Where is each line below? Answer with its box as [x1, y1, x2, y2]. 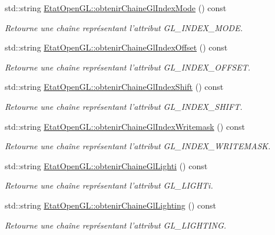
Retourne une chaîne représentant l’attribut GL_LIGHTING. [5, 219, 227, 231]
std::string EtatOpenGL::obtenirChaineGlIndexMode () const [5, 2, 227, 14]
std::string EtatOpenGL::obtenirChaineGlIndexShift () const [5, 80, 224, 93]
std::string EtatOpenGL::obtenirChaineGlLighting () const [5, 199, 216, 211]
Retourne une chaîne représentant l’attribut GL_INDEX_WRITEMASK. [5, 140, 271, 152]
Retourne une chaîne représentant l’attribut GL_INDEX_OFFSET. [5, 61, 251, 73]
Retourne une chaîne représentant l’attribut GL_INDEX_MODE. [5, 21, 243, 33]
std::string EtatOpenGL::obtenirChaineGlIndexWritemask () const [5, 120, 245, 132]
